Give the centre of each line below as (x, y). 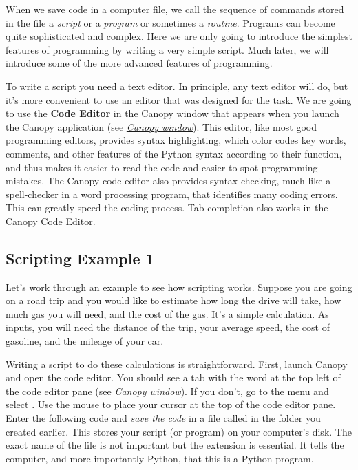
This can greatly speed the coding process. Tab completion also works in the (167, 207)
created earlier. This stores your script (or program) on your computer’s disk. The (179, 431)
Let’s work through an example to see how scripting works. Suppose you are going (179, 287)
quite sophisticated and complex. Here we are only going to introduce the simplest (179, 36)
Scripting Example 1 (80, 258)
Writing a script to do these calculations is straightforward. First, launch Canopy (177, 364)
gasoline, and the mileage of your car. (85, 341)
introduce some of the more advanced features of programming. (139, 63)
